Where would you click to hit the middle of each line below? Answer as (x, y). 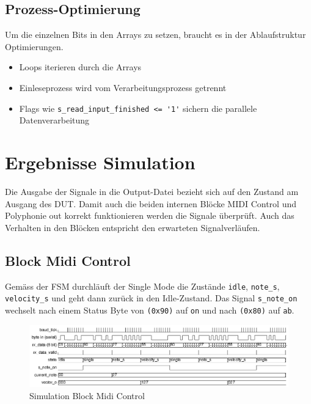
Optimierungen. (34, 46)
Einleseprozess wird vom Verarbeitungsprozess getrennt (123, 87)
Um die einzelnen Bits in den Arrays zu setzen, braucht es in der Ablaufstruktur (155, 35)
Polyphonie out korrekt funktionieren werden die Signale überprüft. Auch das (150, 215)
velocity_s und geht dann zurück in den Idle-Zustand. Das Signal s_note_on (151, 298)
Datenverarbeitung (54, 120)
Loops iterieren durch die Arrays (80, 67)
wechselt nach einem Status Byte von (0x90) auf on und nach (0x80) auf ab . (150, 310)
